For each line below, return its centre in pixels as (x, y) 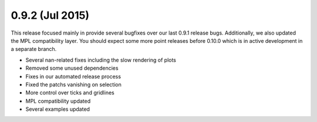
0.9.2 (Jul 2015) (50, 15)
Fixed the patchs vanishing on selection (73, 84)
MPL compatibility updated (58, 101)
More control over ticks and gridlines (70, 93)
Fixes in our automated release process (73, 76)
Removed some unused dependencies (72, 68)
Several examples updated (58, 109)
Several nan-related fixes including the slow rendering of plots (101, 60)
